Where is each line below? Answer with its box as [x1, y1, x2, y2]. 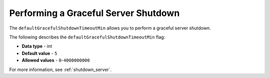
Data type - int [21, 43, 52, 49]
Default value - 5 [21, 50, 57, 56]
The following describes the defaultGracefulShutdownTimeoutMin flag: [9, 34, 165, 40]
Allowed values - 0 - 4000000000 [21, 57, 90, 63]
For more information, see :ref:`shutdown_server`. [9, 66, 112, 72]
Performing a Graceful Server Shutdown [9, 7, 180, 18]
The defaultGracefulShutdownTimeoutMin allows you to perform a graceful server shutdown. [9, 25, 211, 31]
